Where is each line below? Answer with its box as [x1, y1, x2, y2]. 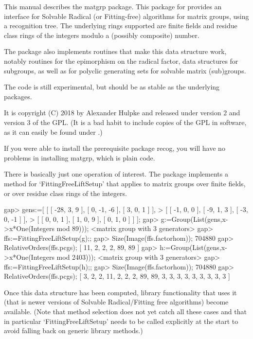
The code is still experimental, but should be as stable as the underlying [4, 82, 220, 92]
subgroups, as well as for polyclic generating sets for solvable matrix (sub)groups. [4, 65, 246, 75]
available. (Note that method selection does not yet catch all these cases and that [4, 306, 247, 317]
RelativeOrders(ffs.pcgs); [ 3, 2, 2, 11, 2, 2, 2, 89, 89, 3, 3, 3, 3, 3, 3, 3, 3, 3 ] [4, 271, 230, 281]
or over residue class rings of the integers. [4, 188, 127, 198]
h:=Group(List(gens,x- [160, 242, 227, 252]
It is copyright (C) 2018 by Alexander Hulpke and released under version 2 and [4, 107, 240, 118]
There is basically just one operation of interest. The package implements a [4, 169, 228, 179]
